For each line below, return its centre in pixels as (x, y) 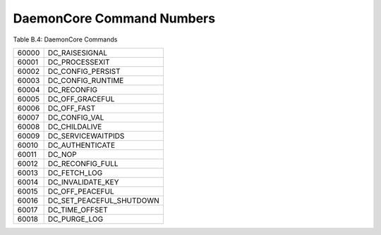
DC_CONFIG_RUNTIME (86, 80)
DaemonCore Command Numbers (114, 18)
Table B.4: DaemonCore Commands (65, 39)
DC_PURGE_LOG (75, 219)
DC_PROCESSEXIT (79, 62)
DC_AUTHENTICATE (81, 145)
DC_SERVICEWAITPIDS (86, 136)
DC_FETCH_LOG (75, 172)
